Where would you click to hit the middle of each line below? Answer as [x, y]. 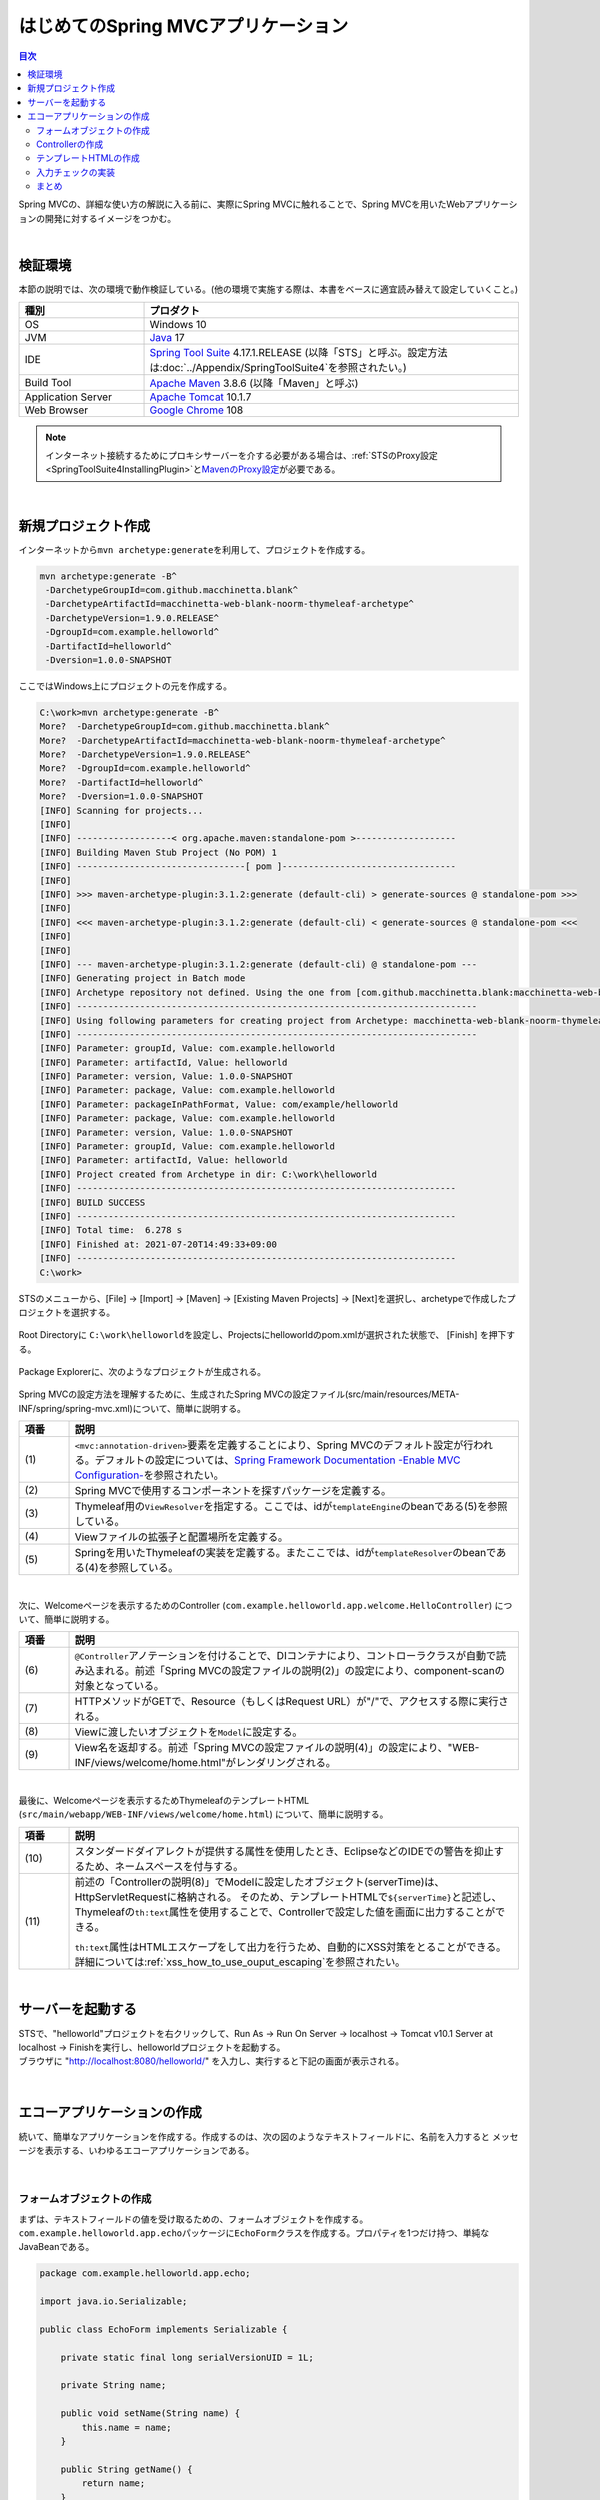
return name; [113, 2483]
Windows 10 [178, 324]
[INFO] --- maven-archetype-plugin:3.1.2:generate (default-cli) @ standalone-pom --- [258, 964]
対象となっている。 [119, 1686]
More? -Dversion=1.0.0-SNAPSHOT [121, 796]
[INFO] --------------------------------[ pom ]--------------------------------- [248, 866]
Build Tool [48, 382]
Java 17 [167, 337]
